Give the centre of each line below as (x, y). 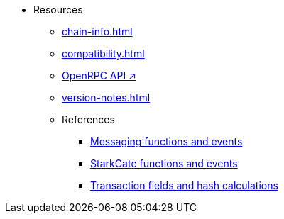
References (88, 119)
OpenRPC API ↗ (99, 75)
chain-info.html (97, 32)
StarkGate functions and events (164, 163)
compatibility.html (103, 54)
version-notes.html (106, 97)
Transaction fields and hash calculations (184, 185)
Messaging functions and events (166, 141)
